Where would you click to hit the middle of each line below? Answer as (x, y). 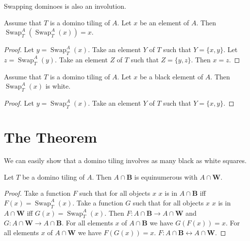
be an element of (164, 22)
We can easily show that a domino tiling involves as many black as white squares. (125, 160)
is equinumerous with (166, 176)
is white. (58, 86)
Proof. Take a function (37, 193)
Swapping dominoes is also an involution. (65, 6)
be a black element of (171, 76)
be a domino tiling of (53, 176)
